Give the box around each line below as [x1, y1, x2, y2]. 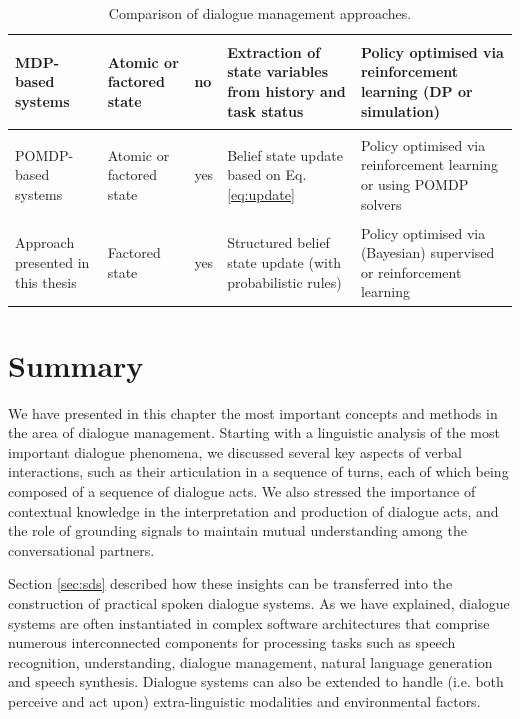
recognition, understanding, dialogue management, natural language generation [8, 651, 493, 672]
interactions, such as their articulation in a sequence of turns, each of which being [8, 461, 509, 482]
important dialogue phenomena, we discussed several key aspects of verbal [8, 441, 462, 462]
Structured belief [227, 232, 330, 253]
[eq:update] [227, 183, 295, 204]
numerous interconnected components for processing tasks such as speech [8, 632, 456, 653]
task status [227, 100, 304, 121]
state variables [227, 61, 329, 82]
